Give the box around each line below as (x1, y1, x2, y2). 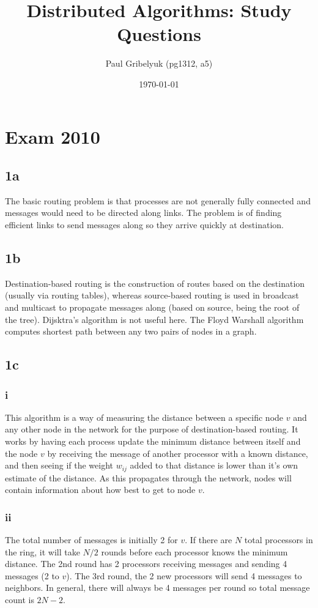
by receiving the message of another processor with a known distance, (47, 447, 308, 459)
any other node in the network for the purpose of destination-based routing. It (5, 423, 298, 436)
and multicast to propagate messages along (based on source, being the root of (5, 301, 300, 314)
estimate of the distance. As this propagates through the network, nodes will (5, 471, 292, 484)
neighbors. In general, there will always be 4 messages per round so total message (5, 581, 310, 594)
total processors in (244, 533, 313, 546)
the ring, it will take (5, 545, 80, 558)
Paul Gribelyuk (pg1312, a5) (105, 57, 213, 70)
